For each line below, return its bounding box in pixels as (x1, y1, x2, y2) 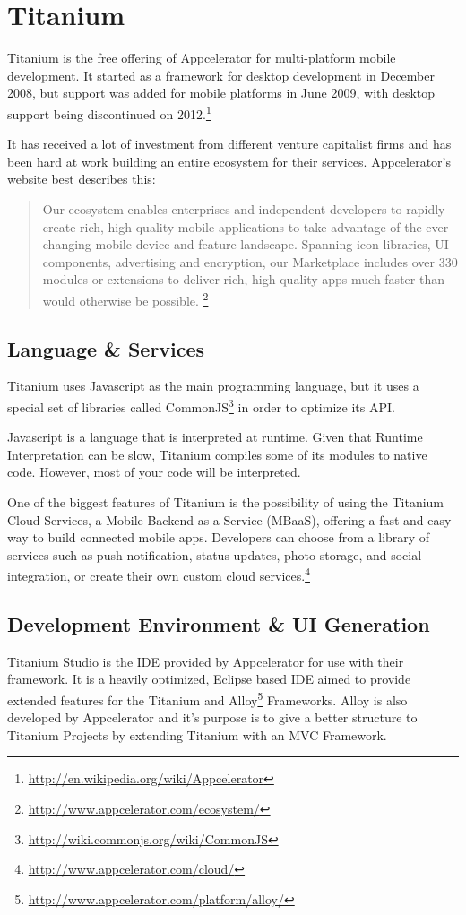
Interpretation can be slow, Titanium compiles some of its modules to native (7, 445, 427, 463)
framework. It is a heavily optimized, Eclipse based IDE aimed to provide (7, 669, 411, 688)
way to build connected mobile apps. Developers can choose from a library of (7, 528, 430, 547)
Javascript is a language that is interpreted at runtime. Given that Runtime (7, 427, 423, 446)
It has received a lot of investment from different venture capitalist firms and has (7, 134, 452, 153)
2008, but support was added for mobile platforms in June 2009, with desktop (7, 83, 436, 102)
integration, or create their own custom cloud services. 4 (7, 564, 310, 585)
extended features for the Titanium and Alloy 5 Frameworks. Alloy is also (7, 688, 408, 709)
